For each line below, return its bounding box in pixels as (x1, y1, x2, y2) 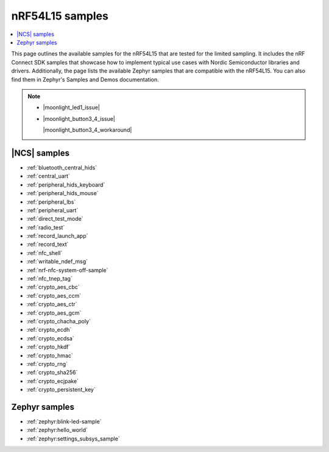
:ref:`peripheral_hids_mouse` (26, 190, 99, 197)
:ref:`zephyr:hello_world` (26, 426, 88, 434)
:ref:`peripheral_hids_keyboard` (26, 181, 105, 188)
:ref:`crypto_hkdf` (26, 343, 71, 351)
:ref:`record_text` (26, 241, 69, 248)
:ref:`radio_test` (26, 223, 65, 231)
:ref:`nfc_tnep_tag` (26, 275, 73, 282)
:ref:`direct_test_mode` (26, 215, 83, 223)
